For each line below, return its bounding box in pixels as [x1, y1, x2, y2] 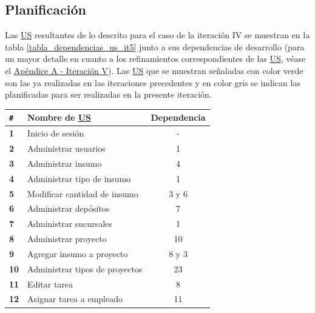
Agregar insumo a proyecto [27, 247, 128, 260]
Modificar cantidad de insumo [27, 187, 138, 200]
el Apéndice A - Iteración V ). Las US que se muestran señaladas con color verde [5, 64, 303, 76]
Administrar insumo [27, 156, 102, 169]
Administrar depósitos [27, 202, 110, 215]
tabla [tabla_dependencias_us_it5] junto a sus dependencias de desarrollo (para [5, 40, 305, 53]
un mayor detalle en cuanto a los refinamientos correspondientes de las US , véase [5, 52, 306, 65]
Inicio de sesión [27, 127, 84, 140]
